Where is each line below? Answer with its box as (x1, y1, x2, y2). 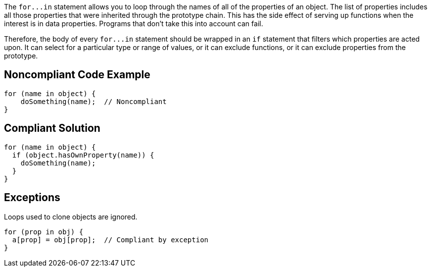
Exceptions (4, 191, 60, 204)
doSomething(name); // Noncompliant (20, 97, 167, 106)
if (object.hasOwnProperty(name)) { (12, 151, 154, 159)
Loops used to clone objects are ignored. (4, 212, 138, 221)
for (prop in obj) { (4, 227, 84, 236)
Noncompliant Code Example (4, 68, 150, 81)
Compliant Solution (4, 122, 100, 135)
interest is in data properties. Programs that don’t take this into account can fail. (4, 19, 263, 28)
